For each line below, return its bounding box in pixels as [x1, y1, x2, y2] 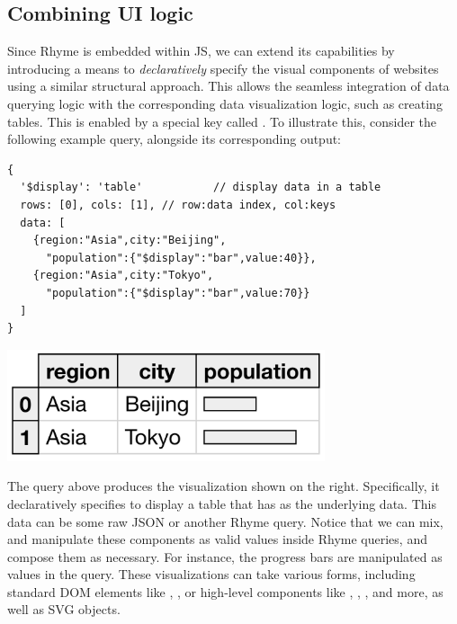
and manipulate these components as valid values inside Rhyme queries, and [7, 530, 427, 548]
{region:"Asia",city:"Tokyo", [32, 269, 214, 282]
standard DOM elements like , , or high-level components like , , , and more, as [7, 582, 444, 601]
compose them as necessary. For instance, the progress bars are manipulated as [7, 547, 443, 566]
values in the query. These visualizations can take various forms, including [7, 565, 416, 584]
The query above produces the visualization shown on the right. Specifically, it [7, 477, 440, 495]
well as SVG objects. [7, 600, 121, 619]
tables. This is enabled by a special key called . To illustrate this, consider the [7, 111, 436, 130]
